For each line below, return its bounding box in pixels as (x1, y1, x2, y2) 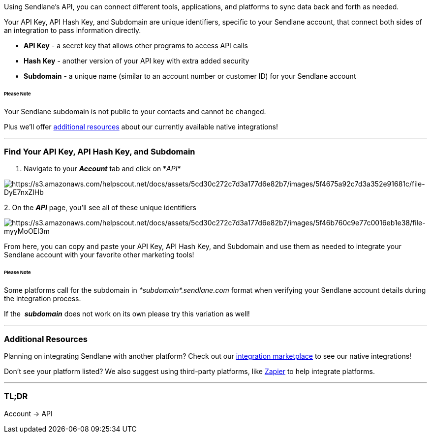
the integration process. (4, 294, 81, 303)
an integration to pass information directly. (4, 26, 141, 34)
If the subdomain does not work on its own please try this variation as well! (4, 310, 250, 318)
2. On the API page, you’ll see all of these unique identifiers (4, 203, 196, 212)
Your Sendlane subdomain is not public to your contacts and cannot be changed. (4, 107, 266, 116)
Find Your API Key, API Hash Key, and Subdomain (4, 147, 195, 157)
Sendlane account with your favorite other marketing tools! (4, 250, 194, 259)
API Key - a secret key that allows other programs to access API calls (24, 41, 248, 50)
